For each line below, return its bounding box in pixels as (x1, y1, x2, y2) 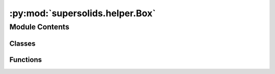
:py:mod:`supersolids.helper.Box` (9, 8, 156, 19)
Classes (9, 39, 36, 48)
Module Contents (9, 22, 70, 31)
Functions (9, 55, 42, 64)
